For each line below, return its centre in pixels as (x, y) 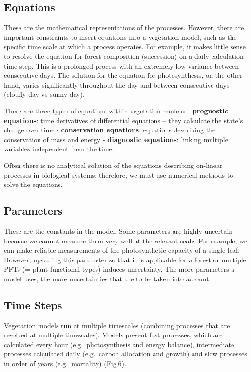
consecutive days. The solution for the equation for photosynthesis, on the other (123, 75)
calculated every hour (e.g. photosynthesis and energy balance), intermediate (119, 344)
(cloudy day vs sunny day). (44, 94)
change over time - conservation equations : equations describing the (110, 130)
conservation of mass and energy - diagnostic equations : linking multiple (116, 139)
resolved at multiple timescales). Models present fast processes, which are (113, 335)
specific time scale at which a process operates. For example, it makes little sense (125, 46)
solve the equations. (33, 184)
